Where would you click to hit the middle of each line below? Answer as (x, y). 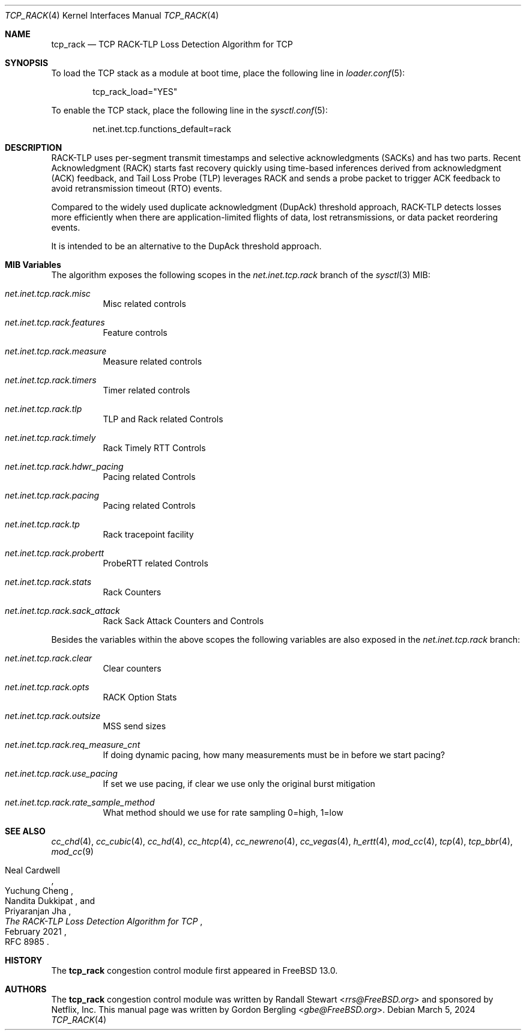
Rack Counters (132, 592)
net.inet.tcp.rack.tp (42, 524)
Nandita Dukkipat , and (50, 901)
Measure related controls (153, 361)
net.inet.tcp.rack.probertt (55, 553)
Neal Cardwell (32, 870)
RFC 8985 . (27, 942)
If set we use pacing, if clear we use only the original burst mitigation (239, 784)
